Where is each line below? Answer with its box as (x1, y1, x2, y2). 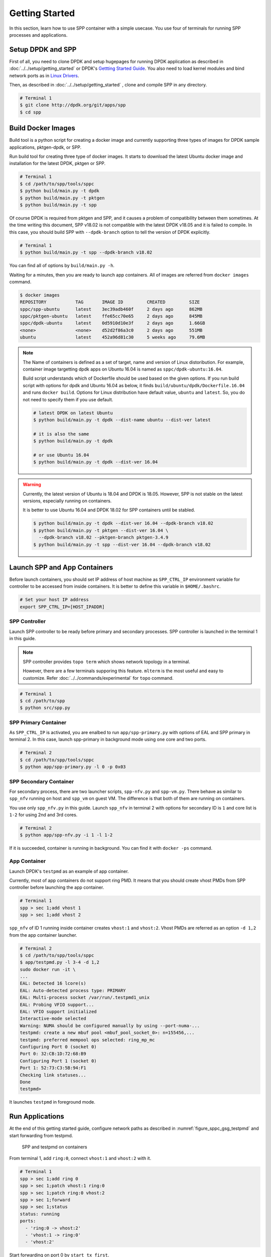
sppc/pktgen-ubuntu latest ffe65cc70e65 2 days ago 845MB (20, 313, 203, 319)
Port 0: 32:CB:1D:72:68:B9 (20, 1051, 86, 1057)
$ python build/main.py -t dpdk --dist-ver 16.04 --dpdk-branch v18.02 (33, 520, 213, 526)
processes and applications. (9, 32, 68, 38)
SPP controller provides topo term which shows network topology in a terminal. (23, 659, 191, 665)
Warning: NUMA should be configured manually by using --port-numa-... (20, 1023, 200, 1028)
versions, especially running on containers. (23, 498, 112, 504)
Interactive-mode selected (20, 1016, 86, 1022)
